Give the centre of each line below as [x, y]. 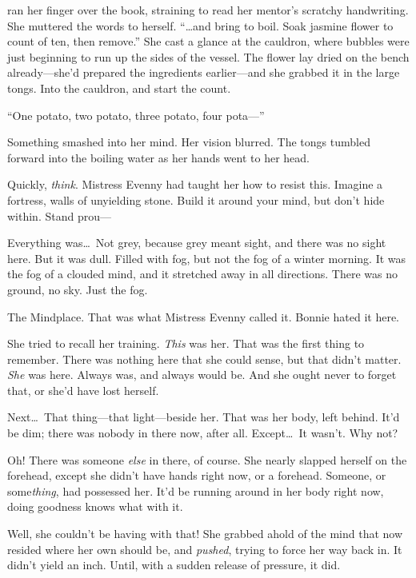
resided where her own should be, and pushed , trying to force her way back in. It [205, 549]
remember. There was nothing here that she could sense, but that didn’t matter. [204, 359]
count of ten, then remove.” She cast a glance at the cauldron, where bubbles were [208, 41]
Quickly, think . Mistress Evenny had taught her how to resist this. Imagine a [195, 184]
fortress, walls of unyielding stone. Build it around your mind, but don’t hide [196, 199]
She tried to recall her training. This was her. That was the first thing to [186, 343]
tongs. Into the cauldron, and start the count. [119, 88]
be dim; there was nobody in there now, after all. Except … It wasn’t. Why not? [203, 433]
